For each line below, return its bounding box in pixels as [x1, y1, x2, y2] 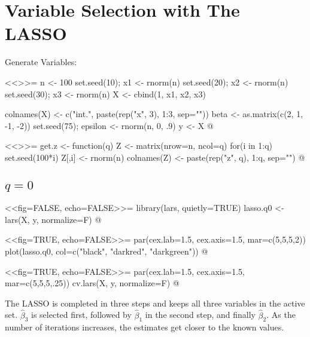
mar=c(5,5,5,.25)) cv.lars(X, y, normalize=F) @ [5, 277, 180, 289]
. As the [266, 308, 296, 321]
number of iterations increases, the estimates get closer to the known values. [5, 321, 284, 333]
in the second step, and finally [145, 308, 256, 321]
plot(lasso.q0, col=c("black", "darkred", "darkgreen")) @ [5, 245, 208, 258]
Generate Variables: [5, 56, 77, 68]
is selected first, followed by [31, 308, 132, 321]
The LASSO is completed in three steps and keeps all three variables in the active [5, 296, 305, 309]
